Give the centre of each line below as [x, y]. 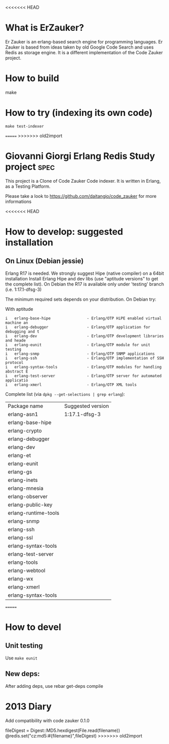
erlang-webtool [27, 570]
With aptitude [19, 309]
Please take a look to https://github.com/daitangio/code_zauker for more [81, 196]
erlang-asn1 [23, 414]
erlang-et [19, 455]
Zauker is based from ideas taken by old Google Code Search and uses [79, 47]
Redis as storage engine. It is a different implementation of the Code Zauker [84, 52]
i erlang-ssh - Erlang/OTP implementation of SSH [85, 358]
